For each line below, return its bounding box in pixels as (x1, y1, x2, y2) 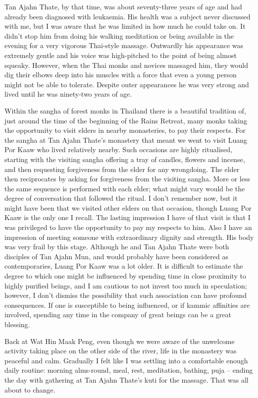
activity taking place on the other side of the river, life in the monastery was (4, 345, 237, 356)
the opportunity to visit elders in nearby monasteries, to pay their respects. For (4, 125, 246, 135)
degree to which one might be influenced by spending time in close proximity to (4, 271, 246, 281)
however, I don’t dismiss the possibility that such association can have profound (4, 290, 247, 300)
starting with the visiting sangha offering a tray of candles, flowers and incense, (4, 154, 245, 164)
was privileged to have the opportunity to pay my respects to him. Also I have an (4, 222, 252, 232)
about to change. (4, 384, 55, 395)
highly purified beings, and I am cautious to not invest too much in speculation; (4, 280, 247, 290)
